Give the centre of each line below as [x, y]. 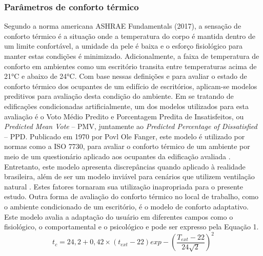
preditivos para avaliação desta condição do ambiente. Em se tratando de [119, 96]
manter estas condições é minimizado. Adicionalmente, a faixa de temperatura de [132, 56]
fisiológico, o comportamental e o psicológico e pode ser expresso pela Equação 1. [131, 227]
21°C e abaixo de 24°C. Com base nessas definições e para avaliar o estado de [126, 76]
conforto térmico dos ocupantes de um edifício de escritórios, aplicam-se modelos [131, 86]
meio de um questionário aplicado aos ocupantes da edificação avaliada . [117, 156]
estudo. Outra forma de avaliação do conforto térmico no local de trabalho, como [131, 196]
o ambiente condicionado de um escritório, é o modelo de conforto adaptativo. [126, 206]
